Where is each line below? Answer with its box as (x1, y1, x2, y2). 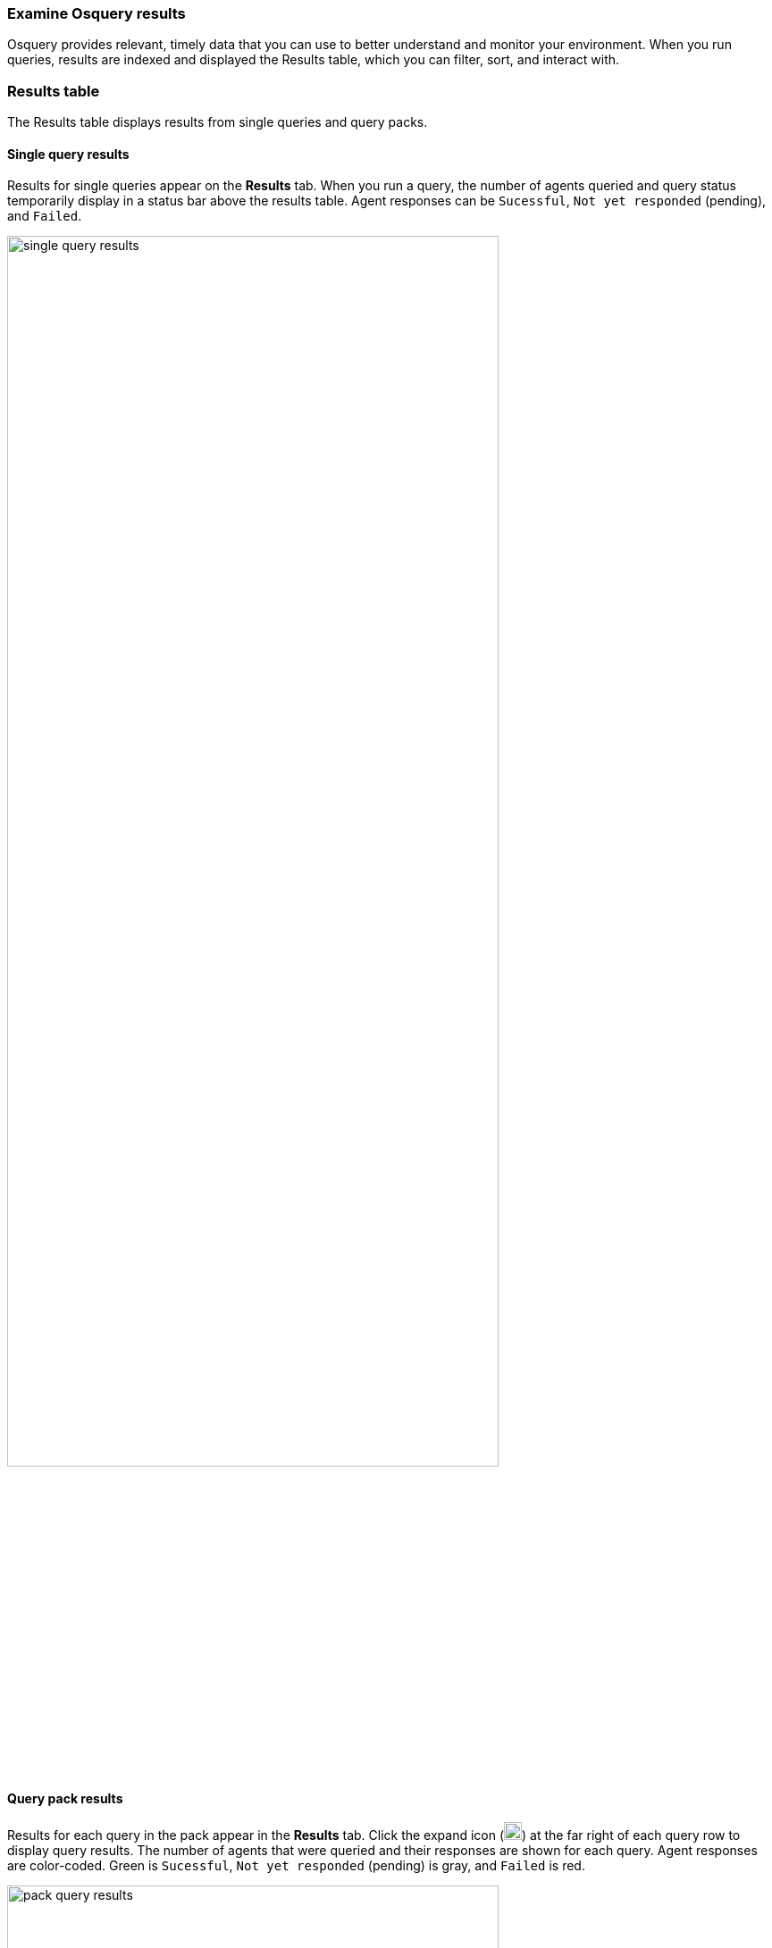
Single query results (7, 146, 130, 162)
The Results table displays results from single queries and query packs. (7, 114, 428, 130)
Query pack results (7, 1790, 123, 1806)
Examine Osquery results (7, 4, 186, 22)
